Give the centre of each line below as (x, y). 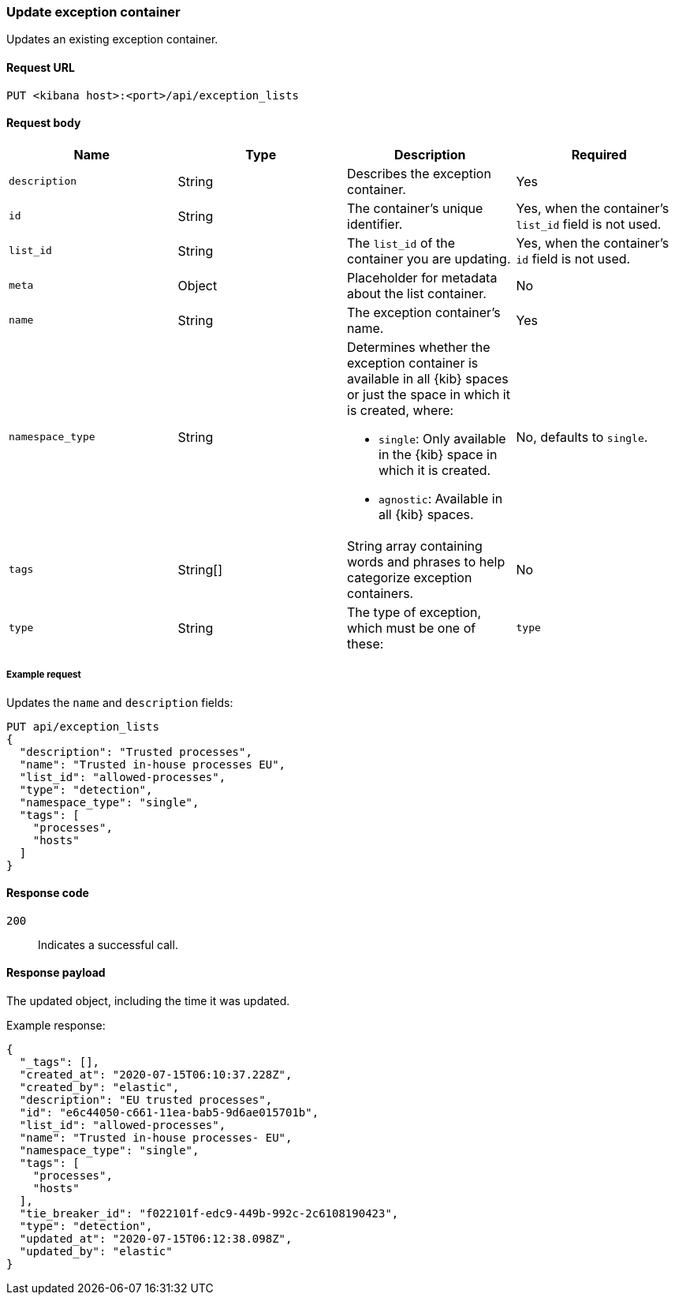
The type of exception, (414, 612)
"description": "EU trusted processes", (146, 1100)
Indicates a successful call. (108, 944)
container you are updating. (429, 258)
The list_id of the (401, 243)
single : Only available (442, 438)
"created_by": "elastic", (99, 1088)
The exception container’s (424, 312)
